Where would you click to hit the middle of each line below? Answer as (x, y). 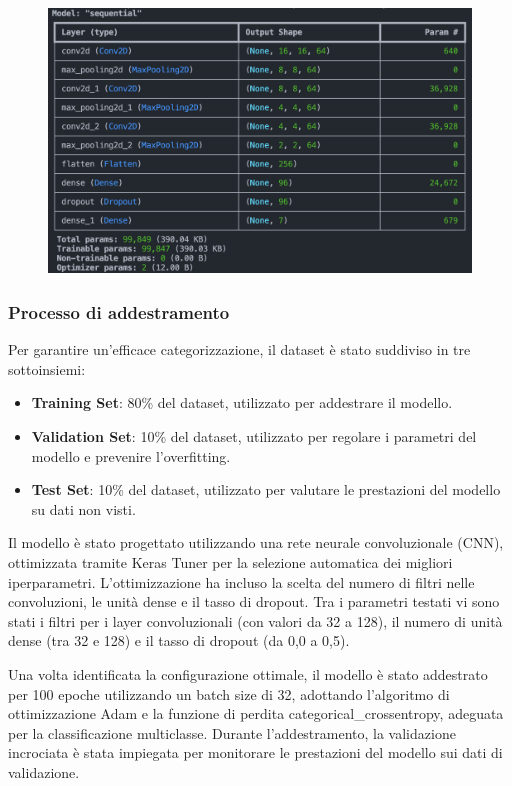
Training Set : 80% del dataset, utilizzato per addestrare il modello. (242, 402)
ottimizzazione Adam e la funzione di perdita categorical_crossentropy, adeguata (256, 713)
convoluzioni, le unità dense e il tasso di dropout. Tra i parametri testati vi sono (254, 601)
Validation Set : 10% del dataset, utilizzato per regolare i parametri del (254, 436)
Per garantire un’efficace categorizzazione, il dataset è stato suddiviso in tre (239, 349)
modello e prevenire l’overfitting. (131, 455)
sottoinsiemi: (47, 368)
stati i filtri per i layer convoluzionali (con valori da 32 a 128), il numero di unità (255, 620)
